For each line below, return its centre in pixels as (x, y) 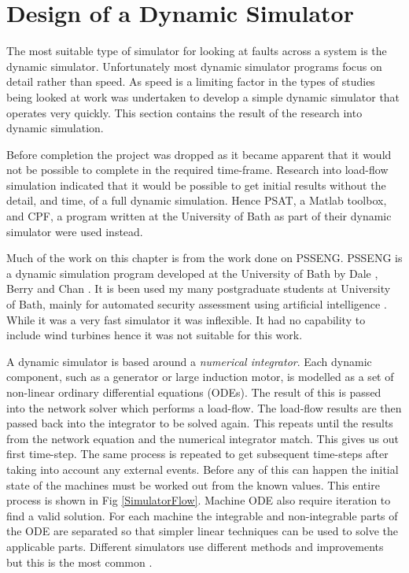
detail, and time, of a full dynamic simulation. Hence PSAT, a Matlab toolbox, (197, 200)
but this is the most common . (79, 562)
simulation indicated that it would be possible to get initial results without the (196, 185)
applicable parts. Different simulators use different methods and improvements (195, 546)
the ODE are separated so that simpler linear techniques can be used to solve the (202, 531)
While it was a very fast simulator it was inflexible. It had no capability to (186, 319)
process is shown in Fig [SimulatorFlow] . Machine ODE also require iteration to (199, 500)
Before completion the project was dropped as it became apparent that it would (199, 154)
